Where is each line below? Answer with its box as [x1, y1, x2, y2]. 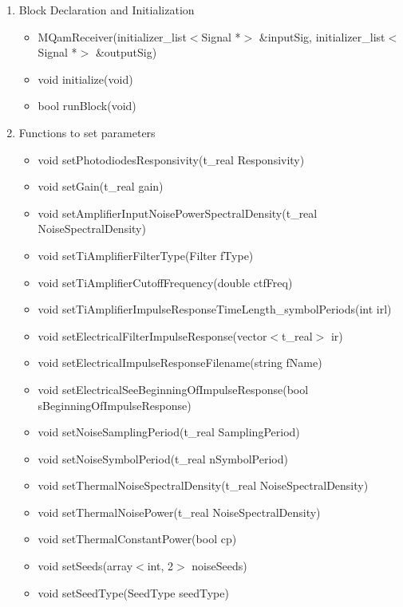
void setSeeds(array [38, 558, 133, 574]
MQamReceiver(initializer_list [38, 28, 187, 45]
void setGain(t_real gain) [38, 178, 164, 195]
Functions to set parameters [18, 124, 156, 140]
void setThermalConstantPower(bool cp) [38, 530, 237, 547]
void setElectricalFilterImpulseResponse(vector [38, 327, 267, 344]
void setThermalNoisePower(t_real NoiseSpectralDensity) [38, 503, 321, 520]
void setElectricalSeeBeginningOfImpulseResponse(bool [38, 380, 309, 397]
